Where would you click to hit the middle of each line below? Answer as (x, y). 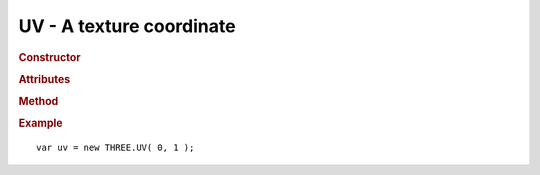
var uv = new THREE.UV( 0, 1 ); (115, 148)
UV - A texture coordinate (127, 26)
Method (38, 102)
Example (41, 123)
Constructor (49, 57)
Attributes (44, 79)
